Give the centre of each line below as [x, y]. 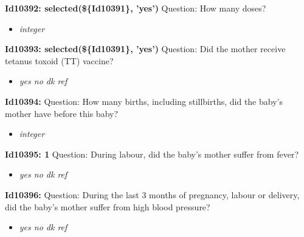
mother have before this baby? [62, 113]
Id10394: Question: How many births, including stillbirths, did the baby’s [144, 101]
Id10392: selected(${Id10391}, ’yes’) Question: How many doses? [136, 8]
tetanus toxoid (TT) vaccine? [59, 60]
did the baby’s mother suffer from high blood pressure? [108, 206]
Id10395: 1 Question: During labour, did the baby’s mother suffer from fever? [152, 154]
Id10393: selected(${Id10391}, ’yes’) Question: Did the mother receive [145, 49]
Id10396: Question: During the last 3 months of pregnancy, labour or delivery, [152, 194]
